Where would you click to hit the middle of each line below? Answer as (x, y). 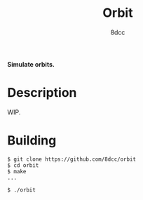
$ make (17, 171)
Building (32, 141)
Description (42, 93)
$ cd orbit (23, 165)
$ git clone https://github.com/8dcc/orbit (72, 159)
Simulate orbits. (31, 64)
